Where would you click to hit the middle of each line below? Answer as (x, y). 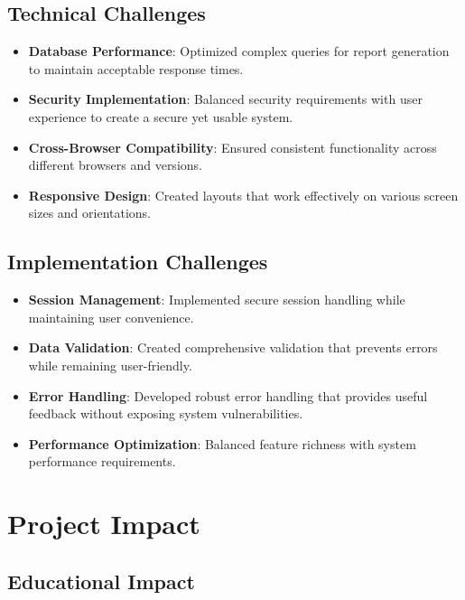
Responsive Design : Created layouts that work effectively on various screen (243, 195)
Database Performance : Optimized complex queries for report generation (239, 51)
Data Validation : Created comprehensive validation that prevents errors (233, 347)
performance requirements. (102, 461)
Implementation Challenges (138, 262)
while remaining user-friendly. (110, 365)
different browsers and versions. (115, 165)
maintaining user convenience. (111, 317)
